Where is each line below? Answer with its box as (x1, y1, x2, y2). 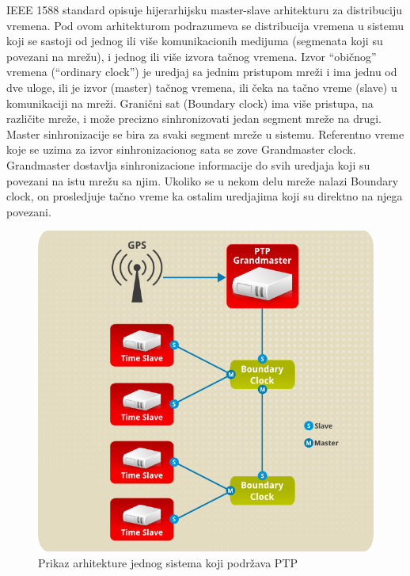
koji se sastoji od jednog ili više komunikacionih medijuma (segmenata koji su (6, 32, 383, 49)
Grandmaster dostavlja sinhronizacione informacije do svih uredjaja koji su (6, 156, 370, 173)
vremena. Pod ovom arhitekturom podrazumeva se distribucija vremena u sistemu (6, 17, 404, 33)
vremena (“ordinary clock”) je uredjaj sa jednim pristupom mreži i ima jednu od (6, 63, 397, 80)
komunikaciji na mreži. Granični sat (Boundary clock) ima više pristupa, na (6, 94, 374, 111)
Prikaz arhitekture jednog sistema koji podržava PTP (38, 554, 298, 570)
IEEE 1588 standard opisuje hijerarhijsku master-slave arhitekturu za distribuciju (6, 2, 402, 17)
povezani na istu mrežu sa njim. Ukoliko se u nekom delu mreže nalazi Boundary (6, 172, 399, 189)
